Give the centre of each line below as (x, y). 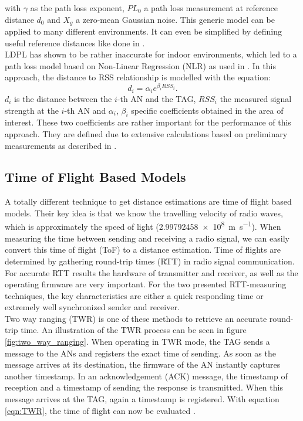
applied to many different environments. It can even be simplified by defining (143, 31)
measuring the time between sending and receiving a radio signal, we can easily (147, 238)
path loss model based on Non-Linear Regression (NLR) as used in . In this (140, 65)
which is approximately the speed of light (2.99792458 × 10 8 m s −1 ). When (143, 226)
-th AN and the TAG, (156, 98)
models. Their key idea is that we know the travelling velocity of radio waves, (144, 213)
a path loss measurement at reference (211, 8)
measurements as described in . (61, 145)
